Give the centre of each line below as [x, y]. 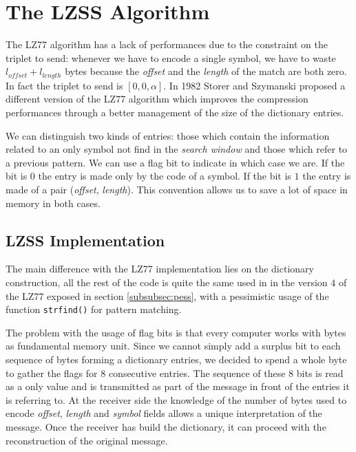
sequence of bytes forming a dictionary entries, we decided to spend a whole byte [176, 359]
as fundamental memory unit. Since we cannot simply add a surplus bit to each [173, 346]
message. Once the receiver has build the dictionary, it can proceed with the [166, 426]
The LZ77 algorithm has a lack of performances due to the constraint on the [167, 44]
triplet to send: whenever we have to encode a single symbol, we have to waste [171, 57]
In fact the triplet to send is [64, 85]
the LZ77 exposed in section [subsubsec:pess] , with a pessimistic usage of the [167, 295]
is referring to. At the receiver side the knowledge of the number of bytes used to [176, 399]
